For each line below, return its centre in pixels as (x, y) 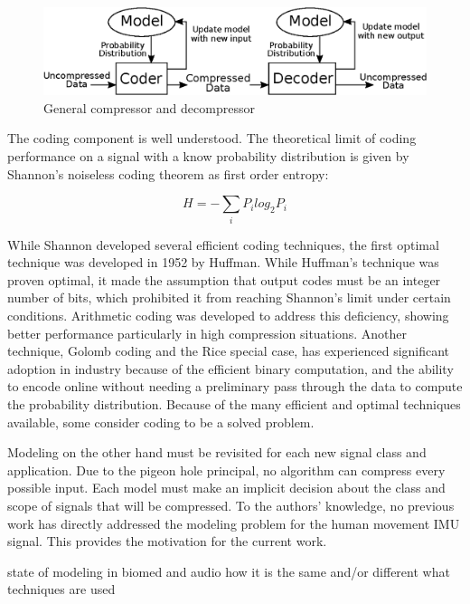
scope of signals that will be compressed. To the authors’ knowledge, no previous (231, 505)
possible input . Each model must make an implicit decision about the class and (226, 488)
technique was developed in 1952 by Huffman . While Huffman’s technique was (223, 262)
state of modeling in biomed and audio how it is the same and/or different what (229, 571)
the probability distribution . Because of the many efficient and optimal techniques (234, 403)
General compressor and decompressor (149, 107)
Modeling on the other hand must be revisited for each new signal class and (217, 452)
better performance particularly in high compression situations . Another (207, 333)
